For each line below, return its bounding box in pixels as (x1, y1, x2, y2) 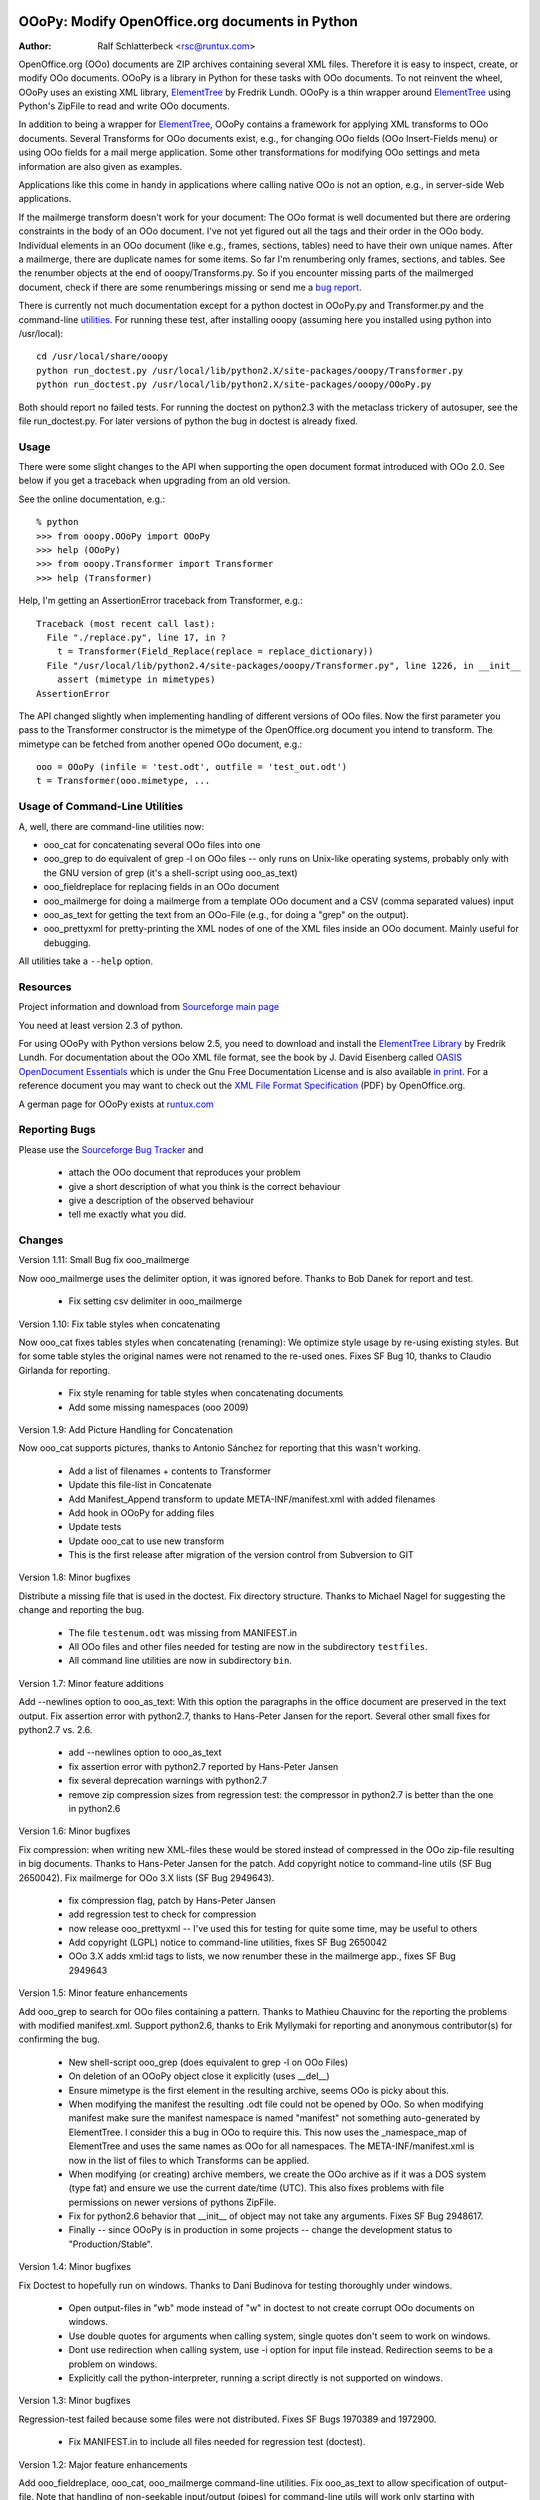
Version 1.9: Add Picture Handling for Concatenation (18, 1423, 234, 1435)
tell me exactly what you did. (68, 1208, 187, 1220)
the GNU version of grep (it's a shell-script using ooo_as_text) (43, 866, 299, 879)
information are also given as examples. (18, 160, 183, 172)
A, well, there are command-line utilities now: (18, 820, 205, 832)
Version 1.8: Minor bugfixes (18, 1571, 131, 1584)
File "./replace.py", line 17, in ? (46, 631, 227, 643)
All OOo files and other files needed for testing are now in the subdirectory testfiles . (68, 1641, 429, 1653)
